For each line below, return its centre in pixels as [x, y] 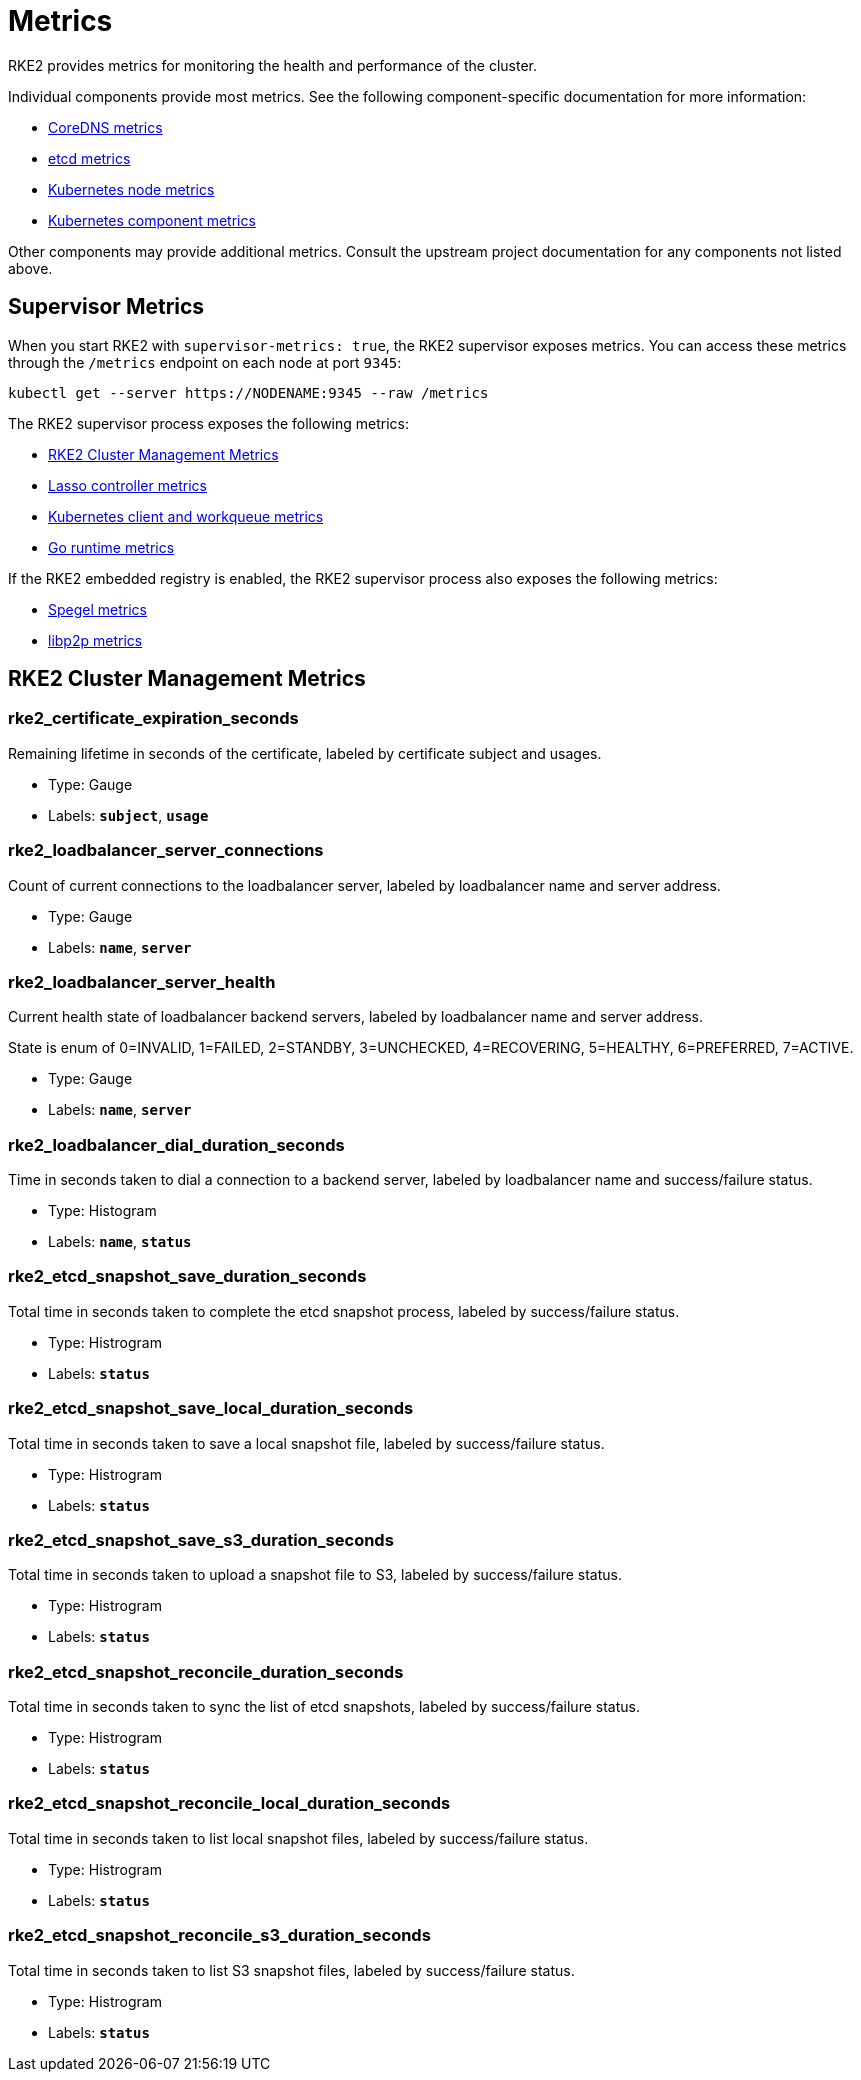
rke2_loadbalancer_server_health [142, 981]
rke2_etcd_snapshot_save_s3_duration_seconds [201, 1539]
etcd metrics [89, 158]
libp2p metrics [95, 640]
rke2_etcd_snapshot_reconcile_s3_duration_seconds [219, 1935]
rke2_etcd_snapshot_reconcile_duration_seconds [206, 1671]
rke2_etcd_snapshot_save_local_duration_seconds [211, 1408]
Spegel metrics [97, 609]
